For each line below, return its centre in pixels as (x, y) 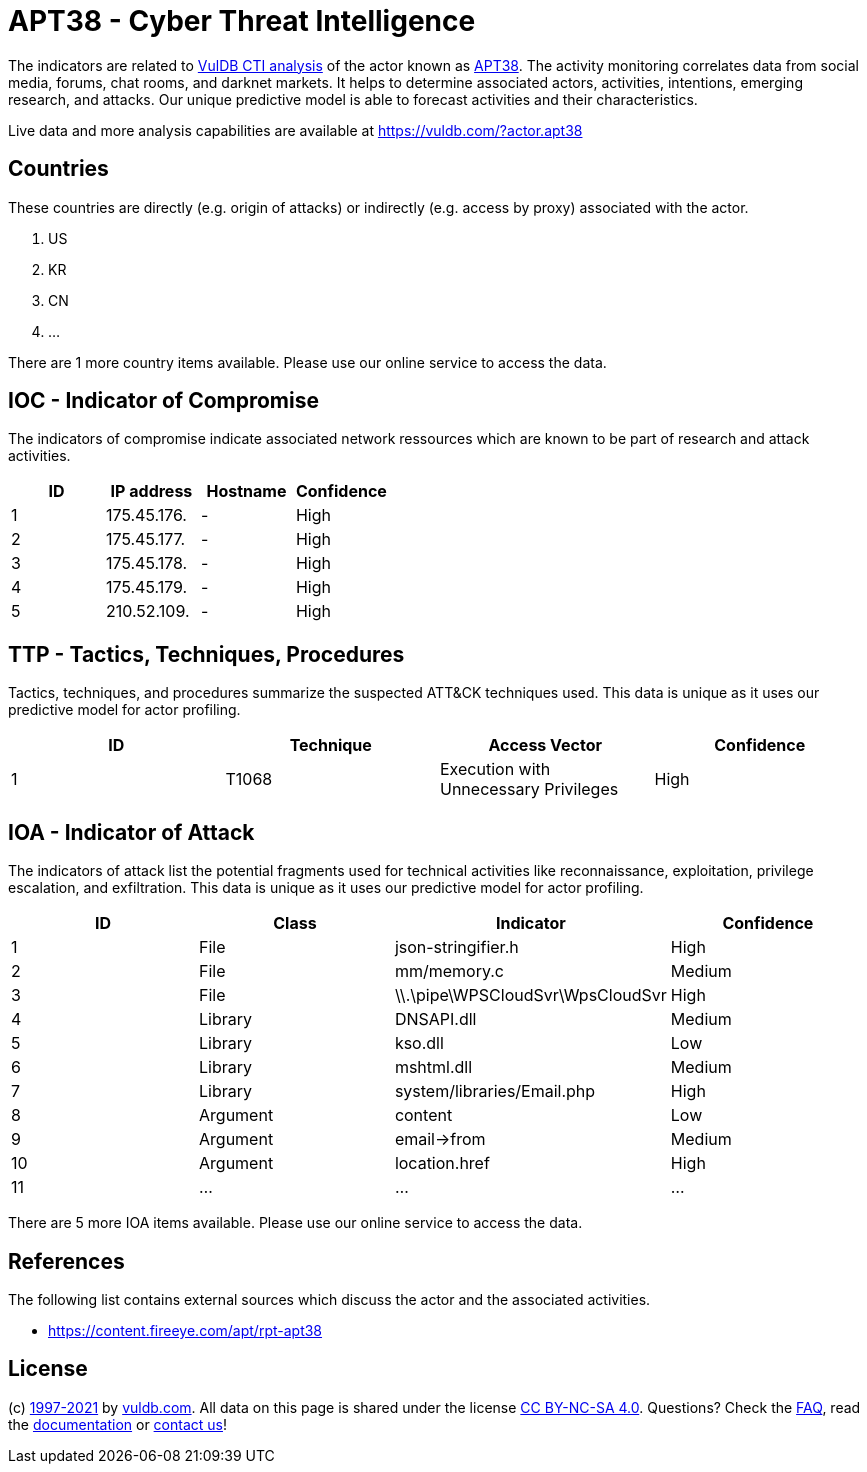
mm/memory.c (449, 971)
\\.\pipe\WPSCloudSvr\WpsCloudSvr (530, 995)
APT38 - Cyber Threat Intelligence (242, 21)
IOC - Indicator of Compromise (163, 401)
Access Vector (545, 745)
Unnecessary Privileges (529, 789)
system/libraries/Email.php (495, 1091)
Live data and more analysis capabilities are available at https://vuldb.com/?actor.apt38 (295, 130)
